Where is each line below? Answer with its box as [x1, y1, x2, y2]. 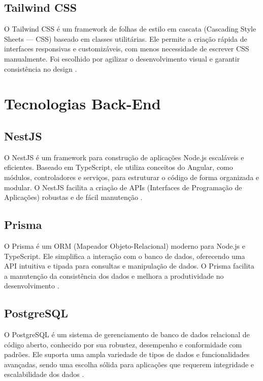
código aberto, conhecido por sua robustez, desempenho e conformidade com [4, 339, 242, 349]
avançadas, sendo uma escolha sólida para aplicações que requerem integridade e [4, 359, 254, 369]
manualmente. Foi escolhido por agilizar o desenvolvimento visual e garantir [4, 53, 240, 64]
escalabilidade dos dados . [4, 369, 84, 379]
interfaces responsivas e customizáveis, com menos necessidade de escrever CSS [4, 43, 249, 54]
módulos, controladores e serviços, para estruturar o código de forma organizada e [4, 171, 259, 182]
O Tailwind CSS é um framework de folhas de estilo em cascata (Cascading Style [4, 23, 256, 34]
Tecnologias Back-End [4, 93, 161, 114]
